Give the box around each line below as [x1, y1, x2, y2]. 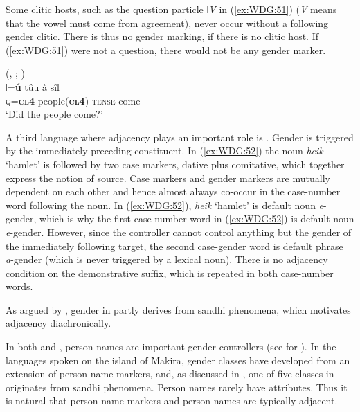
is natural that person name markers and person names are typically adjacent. [6, 393, 338, 408]
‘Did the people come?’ [6, 107, 103, 121]
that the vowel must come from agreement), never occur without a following [6, 15, 329, 30]
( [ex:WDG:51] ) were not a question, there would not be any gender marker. [6, 42, 326, 57]
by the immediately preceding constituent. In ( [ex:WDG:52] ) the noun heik [6, 143, 323, 158]
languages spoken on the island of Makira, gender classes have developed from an [6, 352, 350, 367]
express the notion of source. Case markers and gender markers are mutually [6, 170, 330, 185]
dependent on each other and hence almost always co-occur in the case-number [6, 184, 341, 199]
